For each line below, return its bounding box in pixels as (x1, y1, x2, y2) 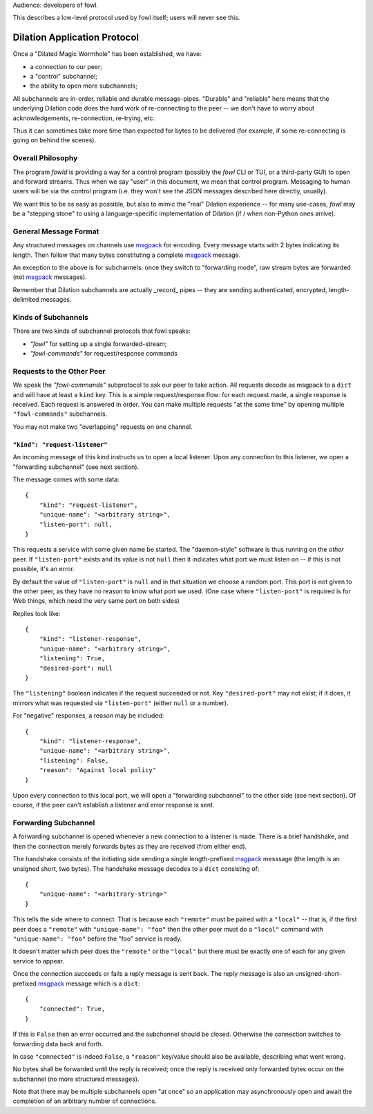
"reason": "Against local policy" (39, 767, 157, 774)
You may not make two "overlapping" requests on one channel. (12, 422, 193, 431)
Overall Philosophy (12, 153, 78, 163)
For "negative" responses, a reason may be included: (12, 711, 164, 720)
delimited (12, 296, 39, 304)
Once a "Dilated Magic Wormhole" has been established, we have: (12, 50, 202, 58)
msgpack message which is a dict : (38, 979, 141, 988)
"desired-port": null (39, 664, 113, 672)
